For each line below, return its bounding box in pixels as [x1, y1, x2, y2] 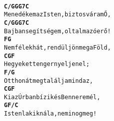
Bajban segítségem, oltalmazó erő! [4, 27, 111, 35]
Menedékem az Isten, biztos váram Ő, [4, 11, 111, 18]
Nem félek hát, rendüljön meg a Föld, [4, 44, 111, 51]
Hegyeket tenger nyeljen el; [4, 60, 90, 68]
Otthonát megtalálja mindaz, [4, 77, 93, 84]
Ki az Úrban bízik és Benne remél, [4, 93, 101, 101]
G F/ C [4, 102, 18, 109]
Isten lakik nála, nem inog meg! [4, 110, 97, 118]
